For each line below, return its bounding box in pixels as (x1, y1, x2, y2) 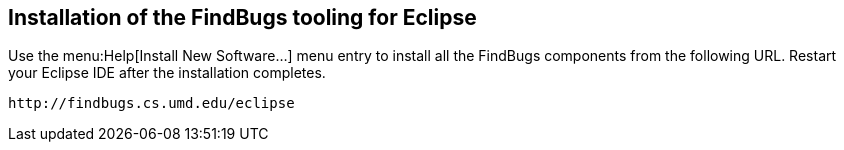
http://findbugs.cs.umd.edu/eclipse (8, 95, 295, 112)
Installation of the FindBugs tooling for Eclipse (8, 5, 477, 30)
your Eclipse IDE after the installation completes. (8, 64, 326, 82)
